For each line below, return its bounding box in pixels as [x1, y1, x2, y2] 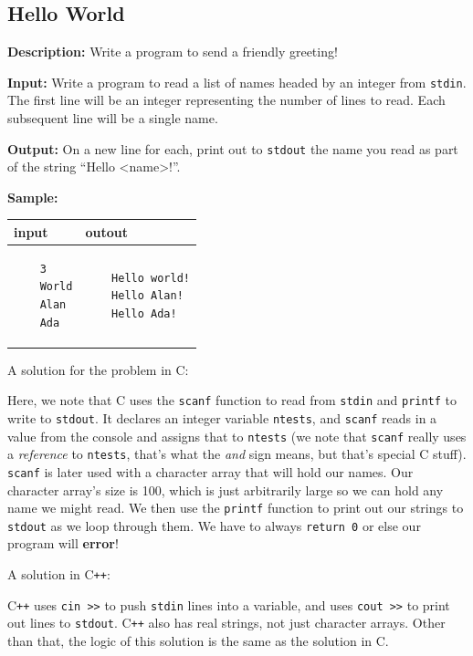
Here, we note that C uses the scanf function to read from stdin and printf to [7, 390, 457, 410]
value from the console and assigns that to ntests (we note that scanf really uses [7, 426, 467, 445]
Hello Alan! [111, 289, 184, 303]
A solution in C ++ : [7, 565, 110, 584]
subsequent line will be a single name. [7, 109, 218, 128]
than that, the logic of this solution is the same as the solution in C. [7, 631, 389, 651]
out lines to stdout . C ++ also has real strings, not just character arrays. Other [7, 613, 446, 632]
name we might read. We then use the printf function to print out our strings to [7, 498, 464, 517]
